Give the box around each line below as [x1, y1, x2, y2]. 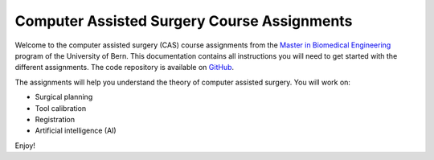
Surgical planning [35, 92, 93, 102]
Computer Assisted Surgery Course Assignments [14, 12, 353, 30]
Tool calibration [35, 103, 87, 113]
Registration [35, 114, 76, 124]
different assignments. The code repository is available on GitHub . [14, 63, 235, 72]
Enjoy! [14, 141, 36, 150]
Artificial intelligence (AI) [35, 125, 117, 136]
